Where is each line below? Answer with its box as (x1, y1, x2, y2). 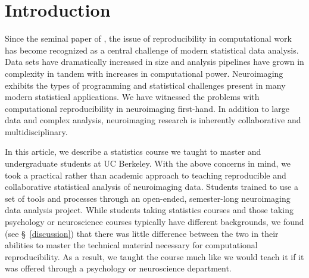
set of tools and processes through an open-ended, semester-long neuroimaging (5, 192, 291, 204)
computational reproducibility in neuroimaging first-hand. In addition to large (5, 102, 289, 114)
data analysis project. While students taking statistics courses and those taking (5, 204, 294, 216)
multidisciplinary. (5, 125, 68, 138)
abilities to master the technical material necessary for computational (5, 239, 258, 251)
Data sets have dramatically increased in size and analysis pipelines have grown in (5, 55, 304, 68)
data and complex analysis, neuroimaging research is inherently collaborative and (5, 114, 301, 126)
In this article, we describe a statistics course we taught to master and (5, 145, 261, 158)
